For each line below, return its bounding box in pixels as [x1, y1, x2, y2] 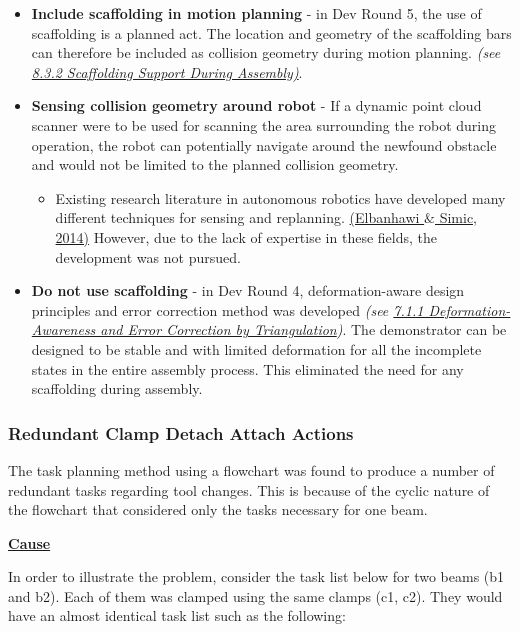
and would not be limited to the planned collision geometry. [31, 154, 399, 175]
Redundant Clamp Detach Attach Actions [8, 420, 354, 445]
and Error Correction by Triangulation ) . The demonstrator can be [100, 319, 507, 340]
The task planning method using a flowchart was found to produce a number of [8, 459, 495, 480]
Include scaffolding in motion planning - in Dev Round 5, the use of [31, 3, 482, 23]
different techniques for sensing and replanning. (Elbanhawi [55, 207, 420, 228]
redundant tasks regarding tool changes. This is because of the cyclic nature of [8, 479, 490, 500]
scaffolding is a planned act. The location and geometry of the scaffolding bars [31, 22, 512, 43]
